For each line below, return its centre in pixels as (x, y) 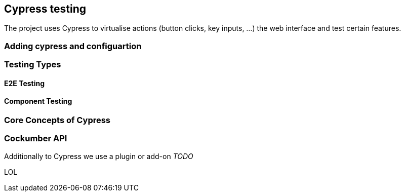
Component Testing (38, 101)
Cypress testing (45, 9)
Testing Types (33, 65)
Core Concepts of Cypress (57, 120)
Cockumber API (36, 139)
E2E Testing (25, 83)
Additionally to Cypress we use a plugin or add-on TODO (99, 156)
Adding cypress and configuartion (73, 46)
